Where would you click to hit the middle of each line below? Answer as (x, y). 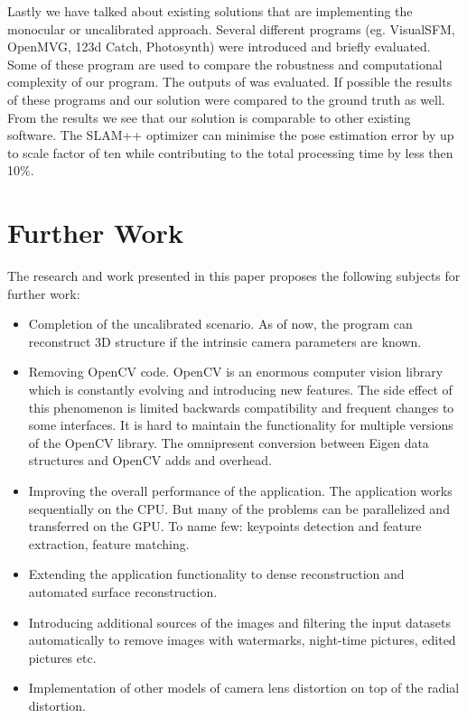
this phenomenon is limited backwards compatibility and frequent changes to (241, 407)
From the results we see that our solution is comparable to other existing (209, 117)
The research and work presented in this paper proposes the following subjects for (234, 276)
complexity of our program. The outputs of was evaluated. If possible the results (230, 82)
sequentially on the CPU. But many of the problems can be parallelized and (239, 508)
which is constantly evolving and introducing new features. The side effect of (240, 390)
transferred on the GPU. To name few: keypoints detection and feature (225, 526)
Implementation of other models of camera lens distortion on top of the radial (244, 688)
